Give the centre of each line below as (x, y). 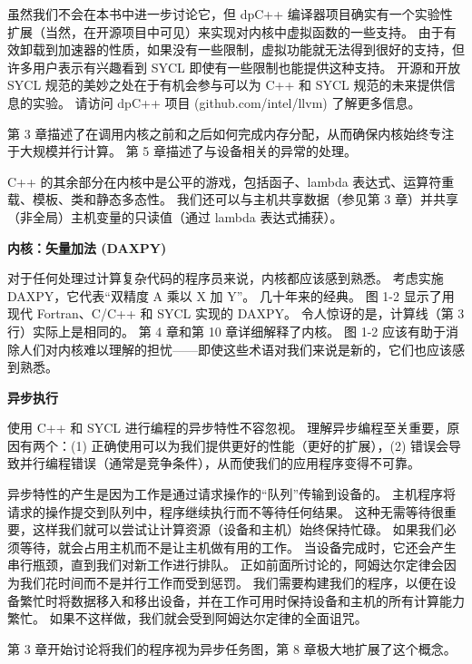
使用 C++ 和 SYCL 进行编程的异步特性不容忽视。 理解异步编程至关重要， (227, 428)
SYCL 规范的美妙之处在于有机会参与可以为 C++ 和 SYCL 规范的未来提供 (225, 85)
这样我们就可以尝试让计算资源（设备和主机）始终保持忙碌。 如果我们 (238, 529)
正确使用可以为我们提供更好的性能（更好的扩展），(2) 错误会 (270, 445)
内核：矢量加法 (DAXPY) (87, 247)
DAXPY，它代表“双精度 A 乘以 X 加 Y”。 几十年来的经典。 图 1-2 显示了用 (231, 295)
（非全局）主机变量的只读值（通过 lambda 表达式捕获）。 (175, 216)
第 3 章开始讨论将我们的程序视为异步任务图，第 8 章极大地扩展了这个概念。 (232, 648)
